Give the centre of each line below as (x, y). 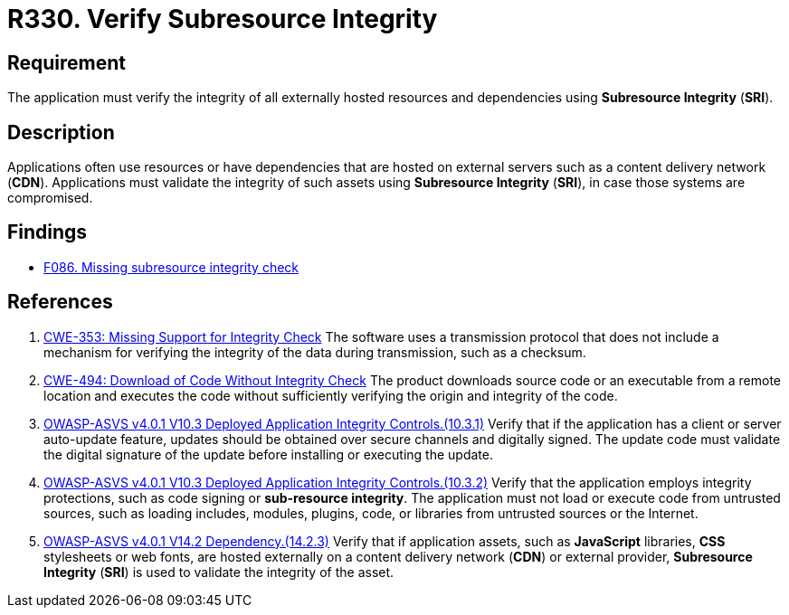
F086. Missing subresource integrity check (171, 267)
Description (61, 132)
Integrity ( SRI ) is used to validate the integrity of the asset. (219, 572)
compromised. (50, 198)
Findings (48, 232)
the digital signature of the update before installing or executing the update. (268, 454)
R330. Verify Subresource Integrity (223, 19)
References (60, 302)
